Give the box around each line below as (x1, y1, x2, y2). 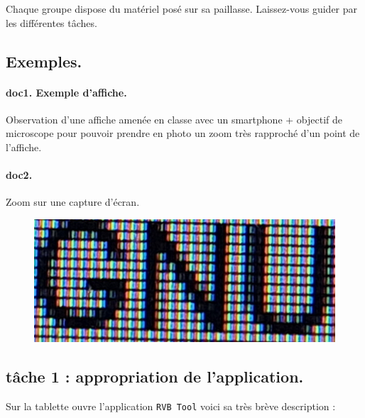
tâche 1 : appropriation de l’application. (6, 365, 304, 387)
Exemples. (6, 50, 82, 72)
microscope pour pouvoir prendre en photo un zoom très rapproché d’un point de (6, 126, 360, 141)
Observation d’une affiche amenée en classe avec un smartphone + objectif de (6, 111, 342, 126)
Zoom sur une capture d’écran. (6, 194, 140, 209)
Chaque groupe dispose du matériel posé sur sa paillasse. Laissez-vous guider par (6, 1, 358, 16)
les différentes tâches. (6, 15, 97, 30)
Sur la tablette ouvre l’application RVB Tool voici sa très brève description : (6, 399, 336, 414)
